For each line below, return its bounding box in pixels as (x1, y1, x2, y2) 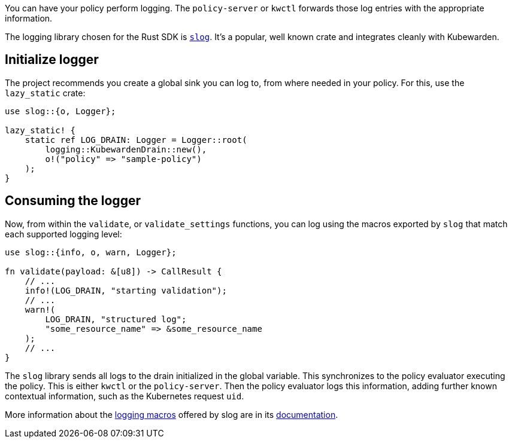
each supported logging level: (5, 228, 122, 239)
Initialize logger (5, 52, 99, 68)
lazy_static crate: (5, 87, 86, 98)
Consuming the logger (5, 193, 141, 209)
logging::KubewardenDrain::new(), (45, 144, 207, 154)
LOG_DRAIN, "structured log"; (45, 314, 187, 324)
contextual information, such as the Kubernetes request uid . (5, 390, 244, 401)
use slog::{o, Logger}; (5, 106, 116, 116)
